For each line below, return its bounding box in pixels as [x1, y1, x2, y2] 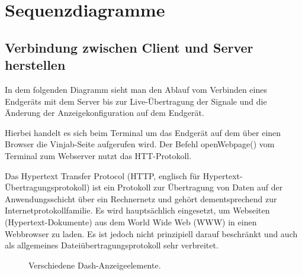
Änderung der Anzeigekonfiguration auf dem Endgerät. [5, 106, 204, 119]
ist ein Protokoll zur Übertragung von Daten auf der [92, 181, 283, 193]
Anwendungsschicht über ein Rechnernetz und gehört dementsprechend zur [5, 192, 277, 205]
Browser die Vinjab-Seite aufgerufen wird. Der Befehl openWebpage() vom [5, 138, 275, 150]
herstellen [5, 56, 66, 74]
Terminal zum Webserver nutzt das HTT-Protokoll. [5, 149, 192, 161]
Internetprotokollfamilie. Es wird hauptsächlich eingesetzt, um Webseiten [5, 204, 270, 216]
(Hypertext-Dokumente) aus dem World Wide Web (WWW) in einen [5, 215, 257, 228]
